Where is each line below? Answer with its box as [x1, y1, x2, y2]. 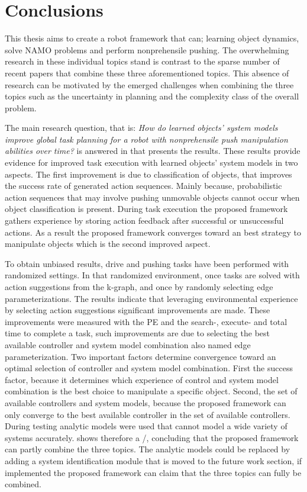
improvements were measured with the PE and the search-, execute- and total [5, 315, 287, 327]
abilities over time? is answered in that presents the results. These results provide [5, 144, 300, 157]
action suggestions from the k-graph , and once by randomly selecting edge [5, 281, 273, 292]
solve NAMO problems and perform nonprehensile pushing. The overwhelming [5, 43, 289, 56]
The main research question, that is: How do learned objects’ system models [5, 121, 278, 134]
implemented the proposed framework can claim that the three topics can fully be [5, 466, 302, 478]
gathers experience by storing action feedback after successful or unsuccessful [5, 214, 284, 227]
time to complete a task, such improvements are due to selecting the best [5, 327, 270, 339]
